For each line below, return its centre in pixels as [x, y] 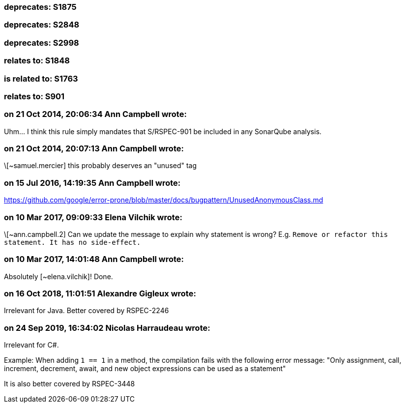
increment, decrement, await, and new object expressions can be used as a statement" [145, 369]
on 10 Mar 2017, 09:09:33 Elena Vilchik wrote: [93, 217]
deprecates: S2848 [42, 25]
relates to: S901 [34, 96]
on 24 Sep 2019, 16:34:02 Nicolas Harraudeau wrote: [107, 328]
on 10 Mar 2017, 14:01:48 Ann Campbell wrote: [94, 259]
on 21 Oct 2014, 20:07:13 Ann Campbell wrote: [94, 148]
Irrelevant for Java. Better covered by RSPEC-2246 [87, 311]
